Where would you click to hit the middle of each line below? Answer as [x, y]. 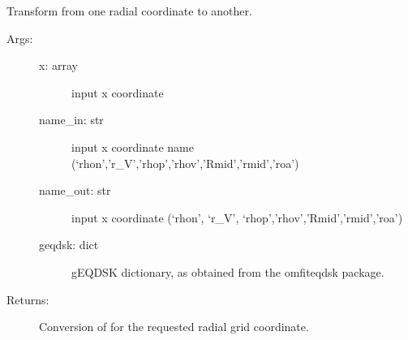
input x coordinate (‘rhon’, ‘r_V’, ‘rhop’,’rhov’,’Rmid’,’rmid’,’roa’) [237, 217]
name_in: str [71, 120]
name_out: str [75, 190]
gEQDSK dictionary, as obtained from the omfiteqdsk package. [228, 271]
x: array [58, 65]
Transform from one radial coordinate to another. [129, 11]
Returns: [28, 299]
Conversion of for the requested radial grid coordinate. [174, 327]
